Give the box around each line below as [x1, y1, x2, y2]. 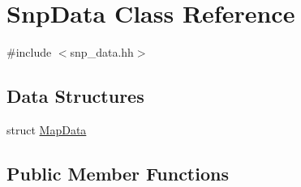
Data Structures [6, 83, 144, 108]
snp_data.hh [70, 44, 134, 61]
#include [6, 44, 52, 61]
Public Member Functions [6, 160, 229, 185]
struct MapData [6, 121, 87, 138]
